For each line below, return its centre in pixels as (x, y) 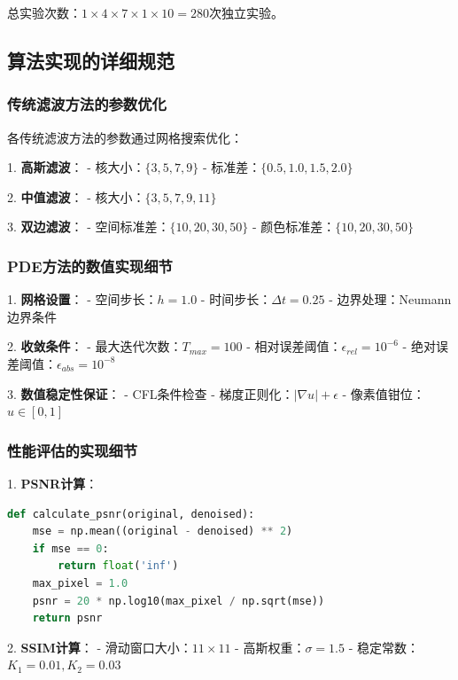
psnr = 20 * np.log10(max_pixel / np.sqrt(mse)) (179, 601)
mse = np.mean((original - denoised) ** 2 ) (163, 531)
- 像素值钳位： (384, 393)
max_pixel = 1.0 (80, 583)
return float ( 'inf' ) (118, 566)
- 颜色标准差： (294, 227)
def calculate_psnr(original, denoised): (131, 514)
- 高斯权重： (270, 647)
